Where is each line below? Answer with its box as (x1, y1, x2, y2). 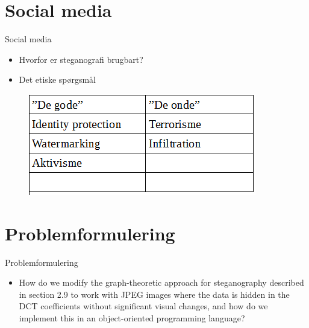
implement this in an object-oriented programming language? (19, 312, 245, 324)
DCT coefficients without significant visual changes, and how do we (19, 300, 268, 312)
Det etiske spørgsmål (19, 73, 96, 86)
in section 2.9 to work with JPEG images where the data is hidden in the (19, 288, 290, 300)
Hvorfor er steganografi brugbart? (19, 53, 143, 65)
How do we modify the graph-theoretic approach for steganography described (19, 276, 304, 289)
